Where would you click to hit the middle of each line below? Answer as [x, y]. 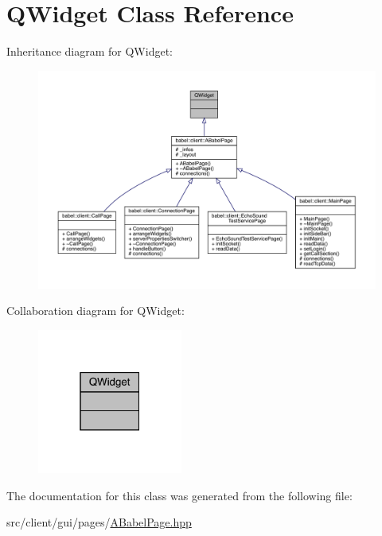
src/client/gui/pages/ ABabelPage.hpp [99, 522]
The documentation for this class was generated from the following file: [179, 495]
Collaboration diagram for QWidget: [95, 311]
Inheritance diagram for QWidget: [90, 51]
